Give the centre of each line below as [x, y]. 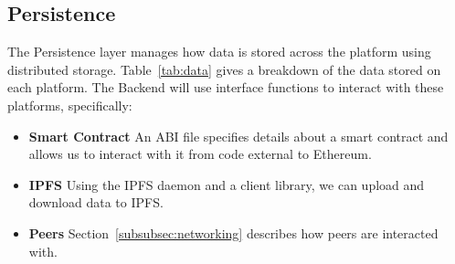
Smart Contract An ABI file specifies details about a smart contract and [238, 136]
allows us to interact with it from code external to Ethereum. [200, 154]
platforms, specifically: [70, 105]
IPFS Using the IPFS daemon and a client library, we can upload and [227, 184]
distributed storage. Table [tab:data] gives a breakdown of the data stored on [224, 69]
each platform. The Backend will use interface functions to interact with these [226, 87]
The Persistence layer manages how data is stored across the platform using [219, 52]
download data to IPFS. [96, 202]
